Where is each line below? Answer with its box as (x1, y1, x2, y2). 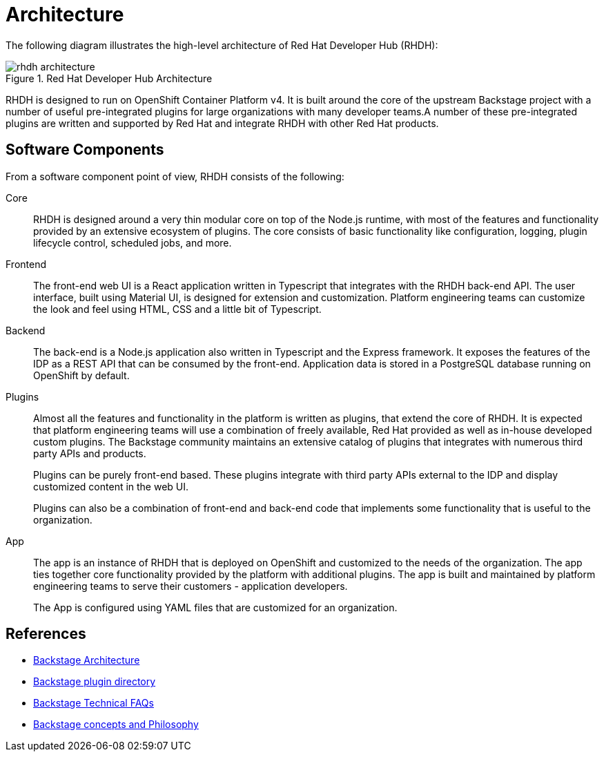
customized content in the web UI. (33, 480, 189, 492)
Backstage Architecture (33, 654, 140, 667)
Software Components (6, 141, 164, 159)
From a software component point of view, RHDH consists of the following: (6, 170, 344, 182)
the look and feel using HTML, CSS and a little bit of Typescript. (33, 303, 322, 315)
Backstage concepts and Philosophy (33, 718, 199, 731)
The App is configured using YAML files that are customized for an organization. (33, 601, 398, 613)
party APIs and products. (33, 447, 146, 459)
